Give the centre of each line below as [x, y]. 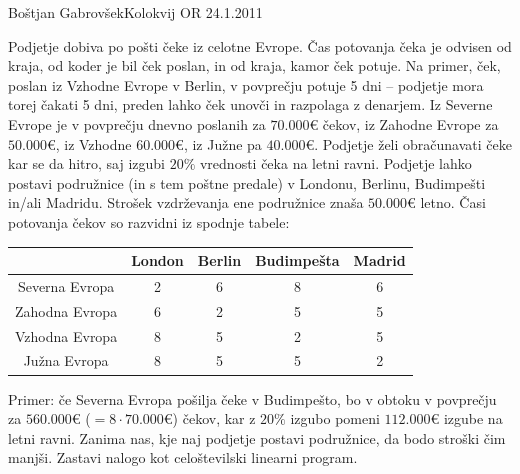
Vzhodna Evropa [66, 335]
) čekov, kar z [214, 418]
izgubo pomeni [335, 418]
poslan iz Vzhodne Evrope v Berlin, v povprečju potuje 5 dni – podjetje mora [246, 84]
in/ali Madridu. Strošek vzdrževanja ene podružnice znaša [186, 202]
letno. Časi [453, 202]
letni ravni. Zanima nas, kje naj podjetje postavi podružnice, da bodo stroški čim [257, 437]
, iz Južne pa [222, 143]
